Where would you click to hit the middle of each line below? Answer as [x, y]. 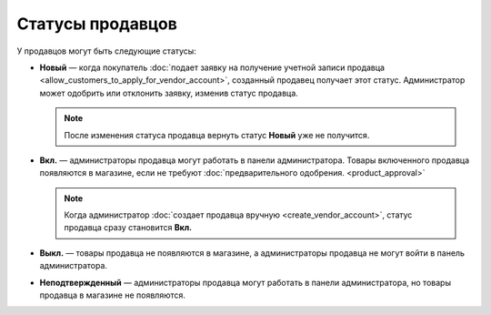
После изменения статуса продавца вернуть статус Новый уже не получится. [217, 135]
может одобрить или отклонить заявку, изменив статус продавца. [169, 93]
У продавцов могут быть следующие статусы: [107, 51]
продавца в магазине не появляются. [113, 295]
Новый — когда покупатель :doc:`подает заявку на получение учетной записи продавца [212, 67]
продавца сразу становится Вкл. [128, 228]
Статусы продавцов [97, 24]
